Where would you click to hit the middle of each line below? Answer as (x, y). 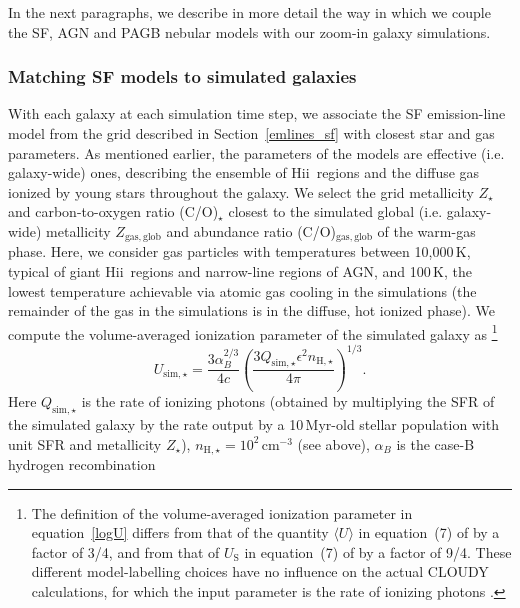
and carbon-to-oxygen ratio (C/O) (113, 211)
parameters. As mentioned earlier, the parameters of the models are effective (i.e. (256, 152)
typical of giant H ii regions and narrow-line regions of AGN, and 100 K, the (240, 271)
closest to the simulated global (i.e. (335, 211)
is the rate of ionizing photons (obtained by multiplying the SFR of (288, 401)
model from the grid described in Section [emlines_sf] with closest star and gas (251, 133)
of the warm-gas (426, 230)
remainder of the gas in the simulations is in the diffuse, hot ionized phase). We (252, 310)
